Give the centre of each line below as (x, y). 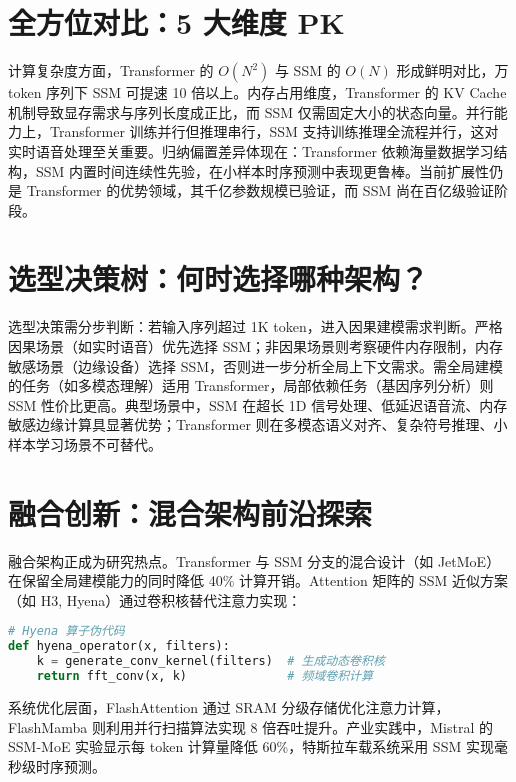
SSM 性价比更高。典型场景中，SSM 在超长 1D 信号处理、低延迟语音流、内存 (258, 404)
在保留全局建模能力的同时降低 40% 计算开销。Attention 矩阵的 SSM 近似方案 (258, 580)
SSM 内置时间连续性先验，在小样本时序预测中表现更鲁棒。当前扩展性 (262, 170)
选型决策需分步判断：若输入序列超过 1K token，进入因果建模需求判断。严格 (255, 326)
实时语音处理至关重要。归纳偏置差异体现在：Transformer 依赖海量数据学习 (251, 150)
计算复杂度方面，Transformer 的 (111, 70)
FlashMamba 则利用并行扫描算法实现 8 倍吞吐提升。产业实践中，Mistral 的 (250, 726)
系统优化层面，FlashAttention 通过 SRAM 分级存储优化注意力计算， (229, 706)
